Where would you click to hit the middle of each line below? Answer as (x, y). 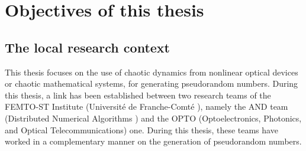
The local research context (87, 47)
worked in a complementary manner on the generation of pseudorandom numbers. (153, 141)
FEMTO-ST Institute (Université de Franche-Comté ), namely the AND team (146, 106)
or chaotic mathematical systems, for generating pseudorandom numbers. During (152, 83)
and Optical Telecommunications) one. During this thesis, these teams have (141, 129)
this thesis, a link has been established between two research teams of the (138, 95)
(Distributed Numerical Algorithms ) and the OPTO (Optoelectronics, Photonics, (153, 118)
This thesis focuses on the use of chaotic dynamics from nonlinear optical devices (152, 72)
